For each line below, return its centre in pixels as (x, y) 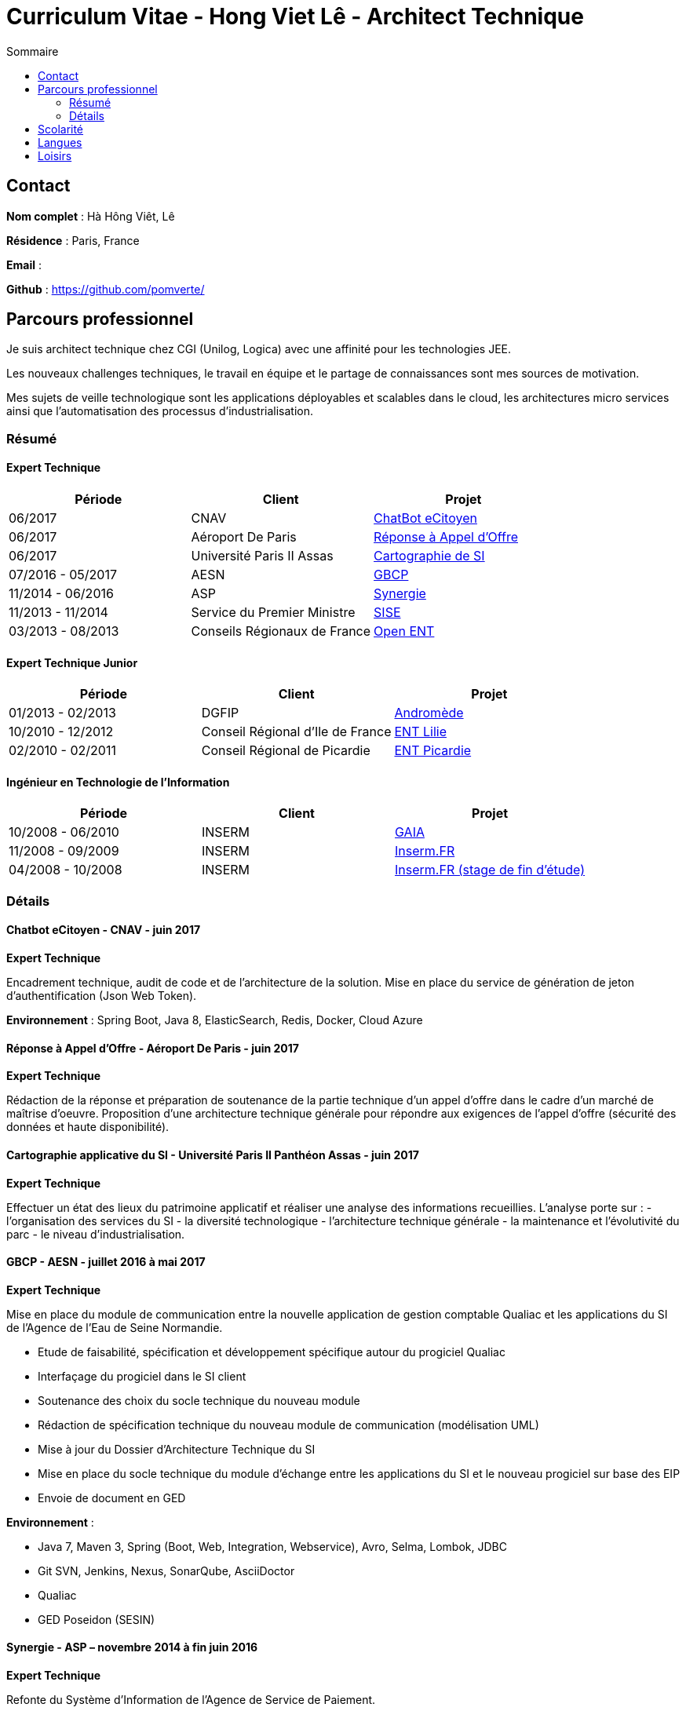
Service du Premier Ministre (273, 613)
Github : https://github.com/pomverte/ (106, 289)
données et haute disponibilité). (88, 1127)
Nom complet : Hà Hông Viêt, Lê (91, 216)
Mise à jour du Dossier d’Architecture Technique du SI (177, 1449)
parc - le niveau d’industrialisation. (96, 1234)
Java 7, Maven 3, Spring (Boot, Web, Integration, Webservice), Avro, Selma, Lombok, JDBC (272, 1546)
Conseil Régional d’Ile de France (296, 732)
